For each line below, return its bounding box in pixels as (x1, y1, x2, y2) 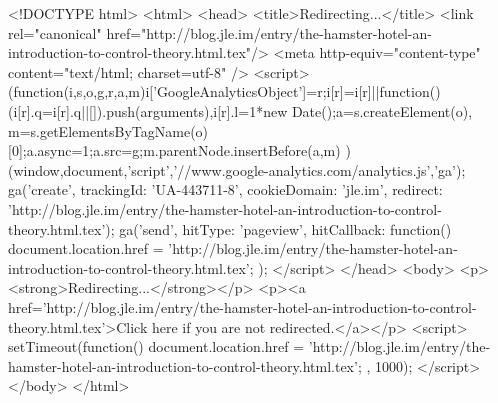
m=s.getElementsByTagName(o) (8, 120, 209, 141)
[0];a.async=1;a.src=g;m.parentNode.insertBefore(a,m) (8, 140, 341, 161)
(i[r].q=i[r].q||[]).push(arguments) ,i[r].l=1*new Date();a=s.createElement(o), (8, 100, 473, 121)
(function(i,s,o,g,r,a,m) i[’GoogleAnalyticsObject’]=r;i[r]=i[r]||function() (8, 81, 441, 102)
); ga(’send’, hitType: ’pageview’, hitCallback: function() (105, 218, 452, 239)
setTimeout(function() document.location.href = (8, 336, 305, 357)
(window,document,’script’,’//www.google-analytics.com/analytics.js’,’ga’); (8, 159, 466, 180)
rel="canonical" (8, 22, 102, 43)
